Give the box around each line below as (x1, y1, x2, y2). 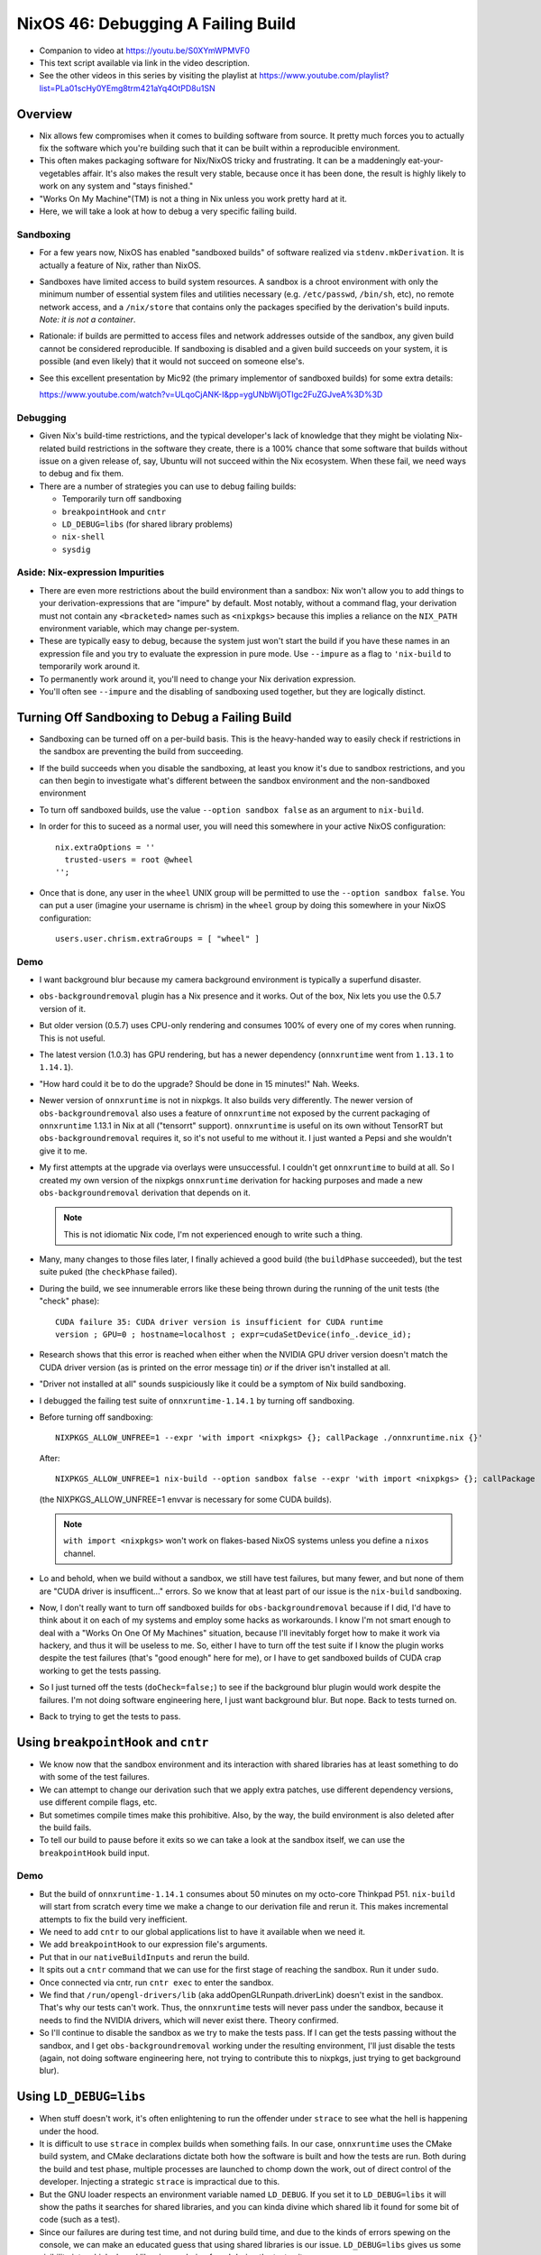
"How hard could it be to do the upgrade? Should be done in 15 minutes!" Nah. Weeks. (39, 1078, 360, 1089)
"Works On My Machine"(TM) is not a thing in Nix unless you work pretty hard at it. (39, 193, 347, 204)
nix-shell (61, 532, 105, 542)
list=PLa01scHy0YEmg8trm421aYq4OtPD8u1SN (39, 82, 215, 94)
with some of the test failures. (39, 1772, 151, 1782)
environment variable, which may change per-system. (39, 622, 240, 633)
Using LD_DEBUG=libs (16, 2089, 146, 2104)
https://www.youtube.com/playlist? (259, 70, 390, 81)
